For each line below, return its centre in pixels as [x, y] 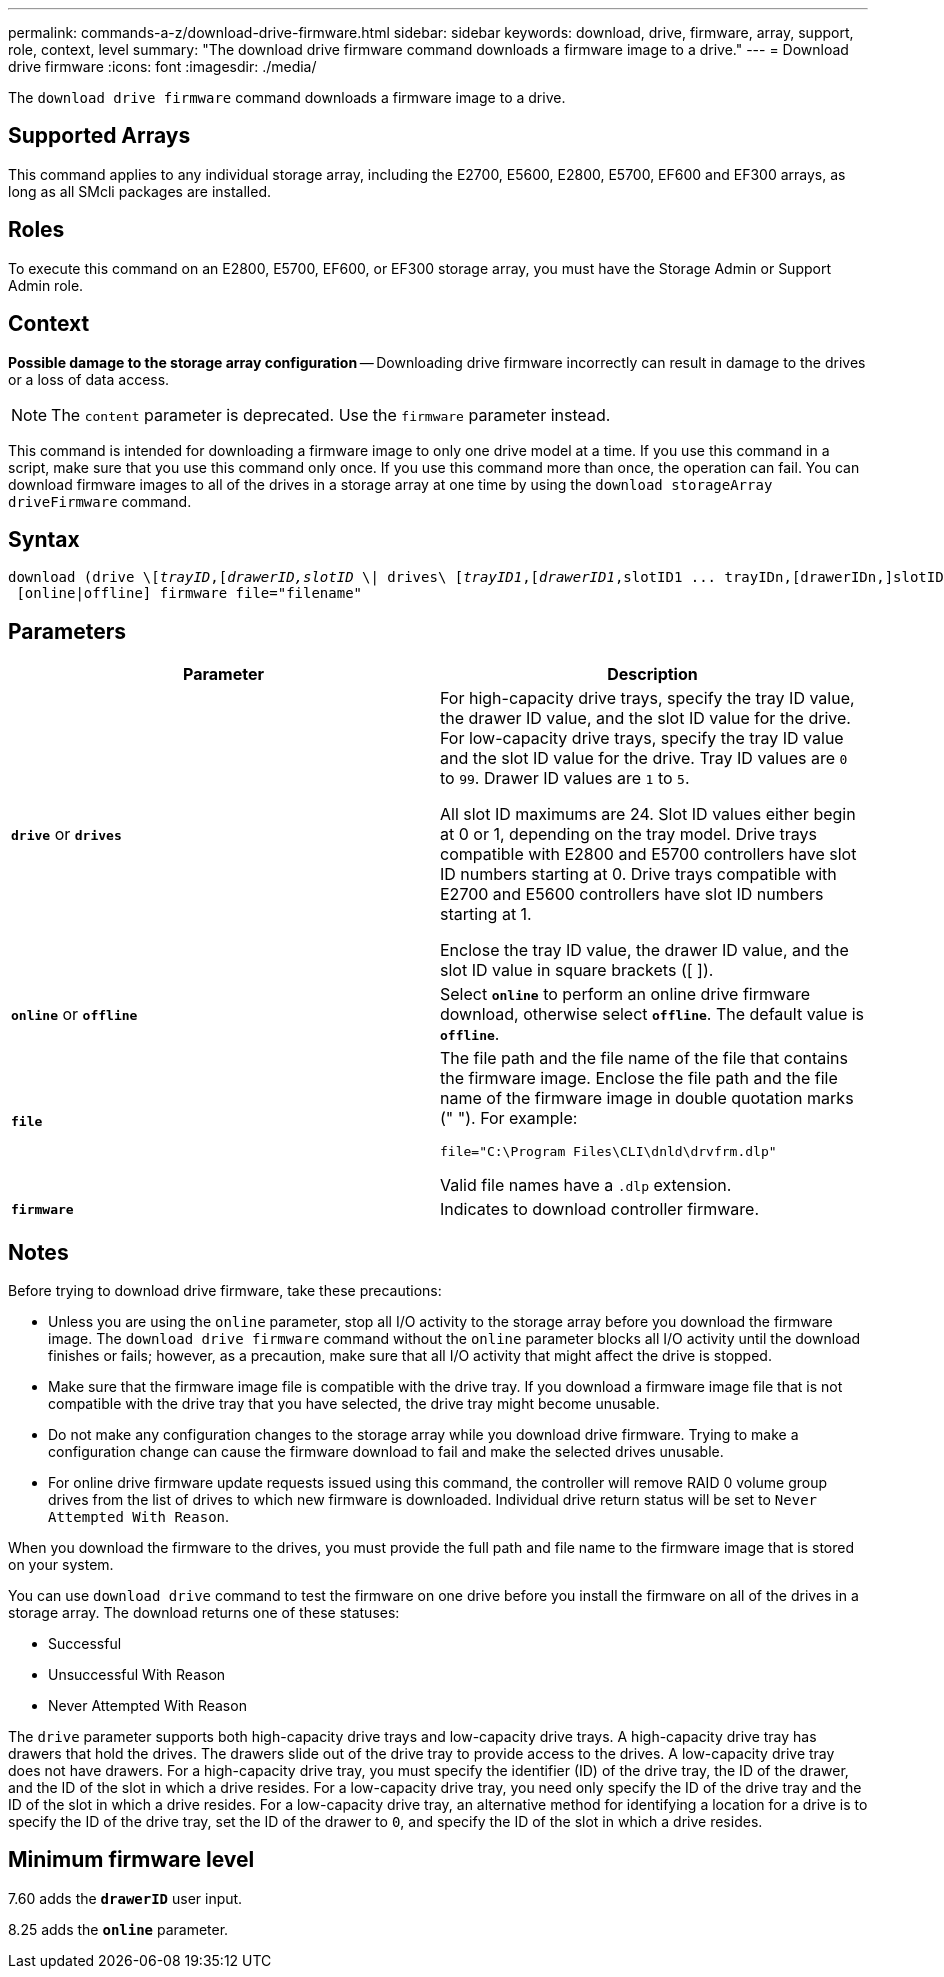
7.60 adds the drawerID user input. [125, 1898]
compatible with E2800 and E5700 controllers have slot [648, 854]
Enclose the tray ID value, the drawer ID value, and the [644, 950]
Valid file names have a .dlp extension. [586, 1185]
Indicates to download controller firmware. [600, 1209]
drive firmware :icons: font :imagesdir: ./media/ [162, 66]
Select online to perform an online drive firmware [625, 994]
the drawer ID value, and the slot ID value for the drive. [645, 718]
